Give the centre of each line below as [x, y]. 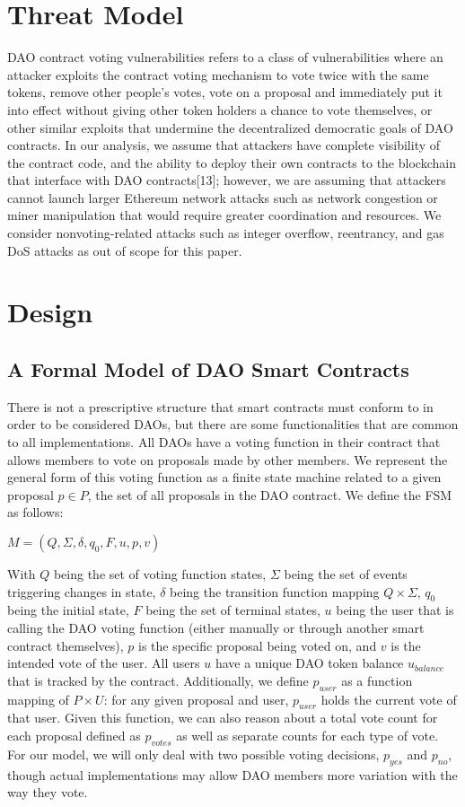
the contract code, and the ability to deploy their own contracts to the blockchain [232, 162]
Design [50, 312]
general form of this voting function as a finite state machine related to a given [224, 477]
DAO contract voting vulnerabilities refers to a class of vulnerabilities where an [225, 57]
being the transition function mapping [275, 591]
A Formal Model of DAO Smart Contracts [208, 369]
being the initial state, [68, 610]
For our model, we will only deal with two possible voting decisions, [193, 754]
